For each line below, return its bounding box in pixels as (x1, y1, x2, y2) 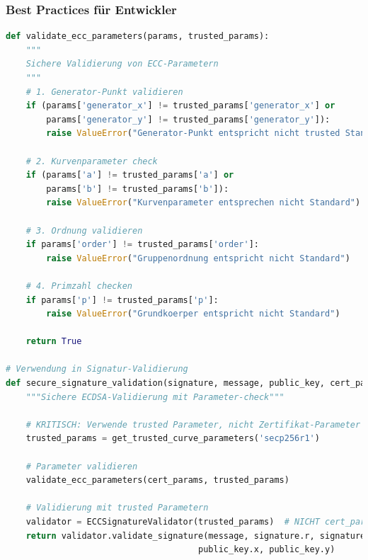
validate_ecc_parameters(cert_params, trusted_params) (25, 475, 289, 486)
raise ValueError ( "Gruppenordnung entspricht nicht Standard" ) (46, 253, 350, 263)
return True (25, 336, 82, 347)
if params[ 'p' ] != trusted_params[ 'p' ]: (25, 295, 219, 305)
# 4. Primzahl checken (25, 280, 132, 291)
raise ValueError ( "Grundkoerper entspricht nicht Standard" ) (46, 309, 340, 319)
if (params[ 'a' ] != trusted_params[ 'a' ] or (25, 170, 234, 181)
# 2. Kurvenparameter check (25, 156, 158, 166)
